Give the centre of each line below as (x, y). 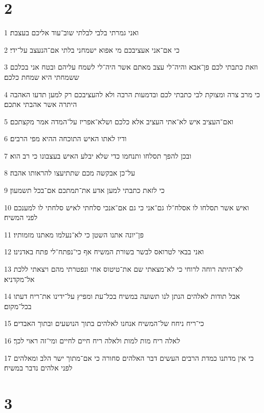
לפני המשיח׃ (21, 217)
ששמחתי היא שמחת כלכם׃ (42, 77)
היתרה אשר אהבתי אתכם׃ (41, 104)
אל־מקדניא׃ (19, 279)
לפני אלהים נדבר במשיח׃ (38, 368)
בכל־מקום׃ (18, 306)
